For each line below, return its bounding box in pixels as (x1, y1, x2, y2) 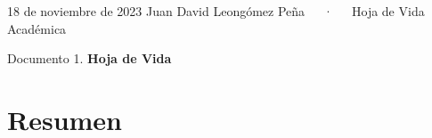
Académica (7, 19, 67, 37)
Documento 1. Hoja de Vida (7, 49, 172, 68)
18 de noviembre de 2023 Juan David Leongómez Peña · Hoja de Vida (7, 2, 425, 20)
